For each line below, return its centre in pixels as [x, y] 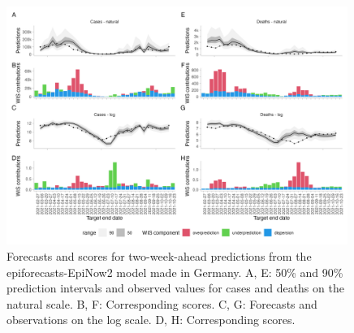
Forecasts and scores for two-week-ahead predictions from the [159, 256]
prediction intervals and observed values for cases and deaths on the [175, 288]
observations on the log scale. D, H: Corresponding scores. [151, 320]
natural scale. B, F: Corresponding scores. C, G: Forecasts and [162, 303]
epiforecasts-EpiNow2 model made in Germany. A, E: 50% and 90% [175, 272]
